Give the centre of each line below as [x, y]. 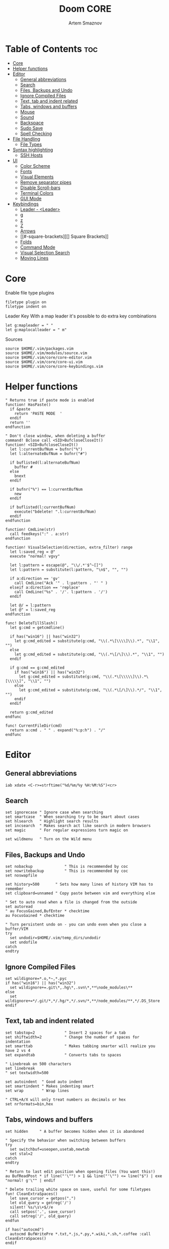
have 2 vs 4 [18, 1050]
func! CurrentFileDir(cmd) [34, 726]
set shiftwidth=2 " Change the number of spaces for [72, 1037]
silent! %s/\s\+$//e [31, 1207]
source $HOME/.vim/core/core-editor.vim [49, 357]
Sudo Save [31, 128]
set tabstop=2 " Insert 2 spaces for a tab [65, 1032]
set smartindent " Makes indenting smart [50, 1086]
